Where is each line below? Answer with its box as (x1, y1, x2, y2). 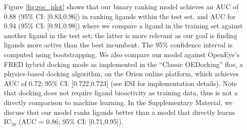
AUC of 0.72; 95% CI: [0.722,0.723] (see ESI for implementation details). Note (4, 78, 237, 88)
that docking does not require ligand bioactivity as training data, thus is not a (4, 87, 238, 98)
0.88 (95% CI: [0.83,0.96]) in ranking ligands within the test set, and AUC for (4, 11, 236, 21)
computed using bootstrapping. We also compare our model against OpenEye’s (4, 49, 240, 59)
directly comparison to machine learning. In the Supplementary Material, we (4, 97, 232, 107)
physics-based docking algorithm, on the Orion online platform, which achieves (4, 68, 239, 79)
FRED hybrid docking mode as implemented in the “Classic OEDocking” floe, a (4, 59, 243, 69)
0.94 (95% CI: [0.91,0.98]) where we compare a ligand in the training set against (4, 21, 243, 31)
